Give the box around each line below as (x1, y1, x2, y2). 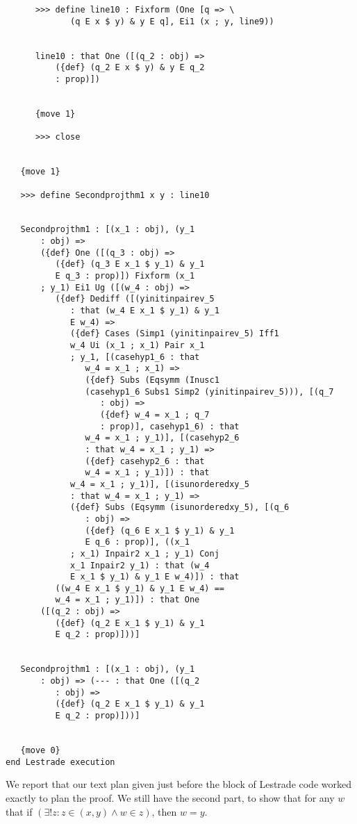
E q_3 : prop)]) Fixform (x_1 (55, 271, 195, 281)
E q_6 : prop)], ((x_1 (85, 537, 190, 547)
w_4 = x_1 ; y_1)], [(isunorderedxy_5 (70, 479, 249, 489)
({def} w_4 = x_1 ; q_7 (100, 409, 210, 420)
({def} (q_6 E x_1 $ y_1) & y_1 (85, 525, 235, 536)
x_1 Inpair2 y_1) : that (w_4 (70, 560, 210, 570)
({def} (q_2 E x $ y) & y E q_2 (55, 63, 205, 73)
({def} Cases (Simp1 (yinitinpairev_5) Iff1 (70, 329, 279, 339)
